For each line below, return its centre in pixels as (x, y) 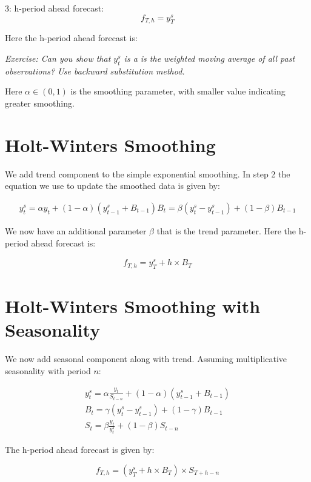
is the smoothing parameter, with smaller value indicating (178, 91)
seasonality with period (48, 370)
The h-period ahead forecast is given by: (80, 450)
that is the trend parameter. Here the (226, 230)
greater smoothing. (40, 103)
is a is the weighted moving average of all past (209, 58)
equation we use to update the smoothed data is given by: (112, 186)
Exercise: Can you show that (58, 58)
